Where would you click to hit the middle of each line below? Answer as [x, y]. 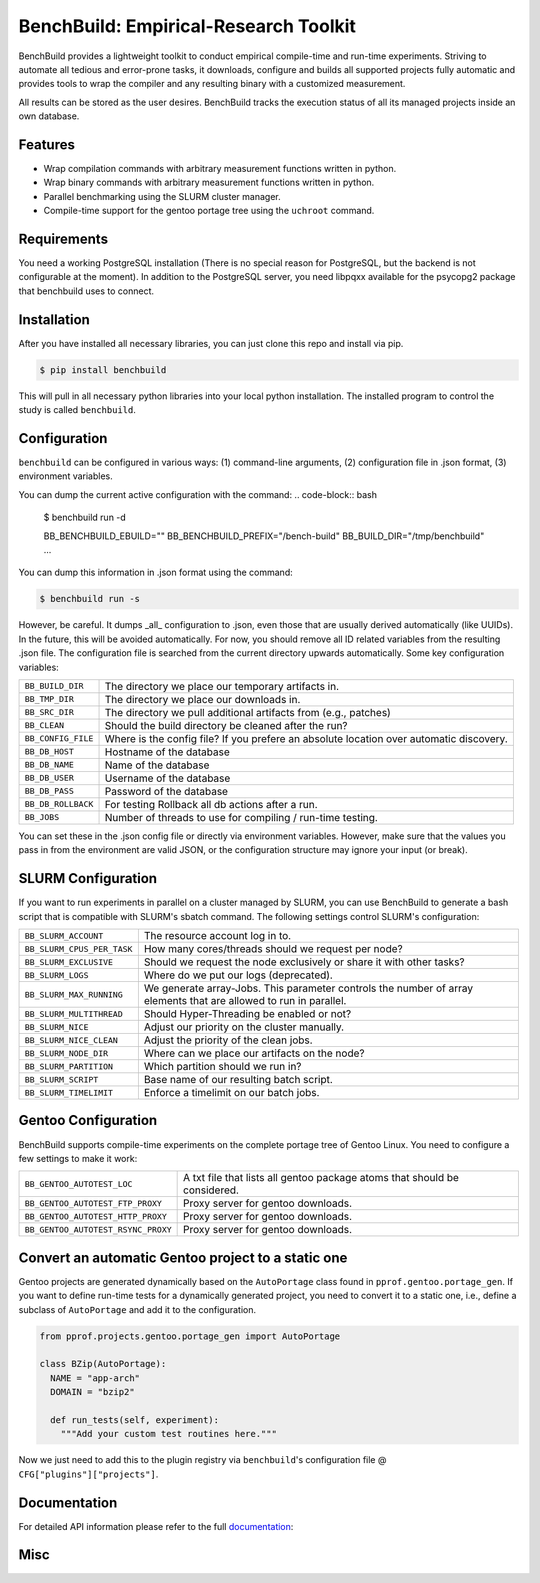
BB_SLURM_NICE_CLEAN [71, 1040]
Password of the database [166, 791]
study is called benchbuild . [77, 410]
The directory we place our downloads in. [202, 699]
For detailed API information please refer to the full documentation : [156, 1526]
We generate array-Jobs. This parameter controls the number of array [308, 988]
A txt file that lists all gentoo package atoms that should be [321, 1178]
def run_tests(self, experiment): [135, 1419]
